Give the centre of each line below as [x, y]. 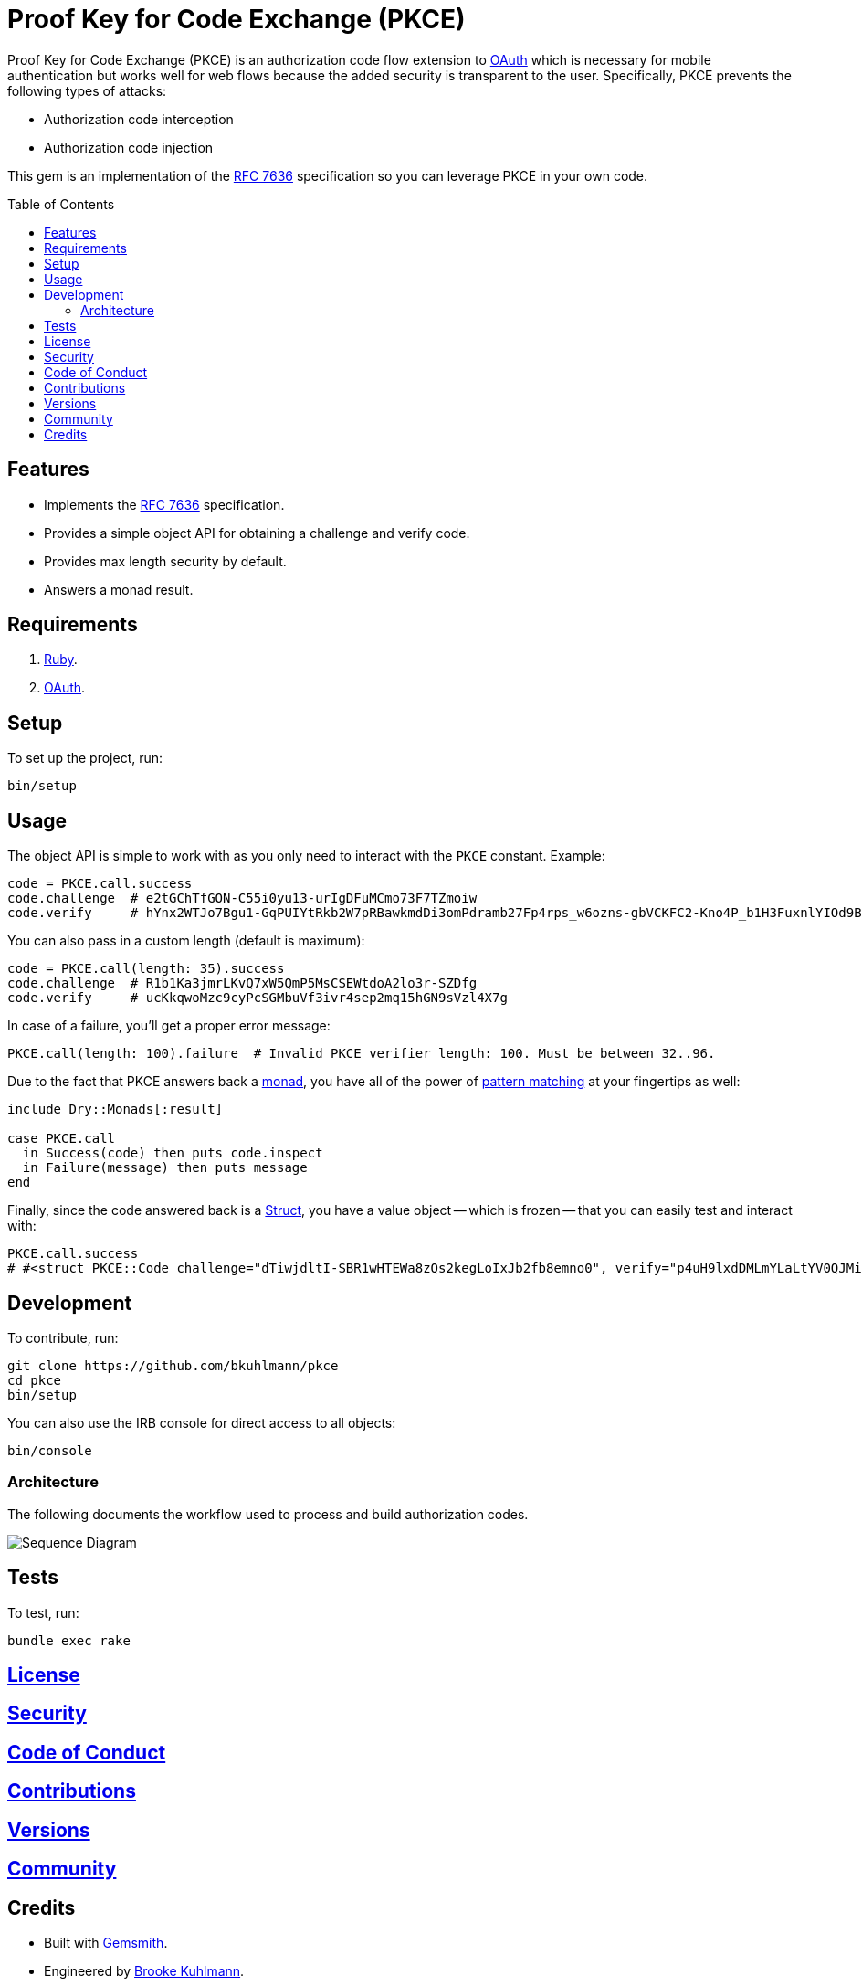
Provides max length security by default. [165, 561]
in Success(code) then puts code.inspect [173, 1153]
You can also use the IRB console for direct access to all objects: [202, 1422]
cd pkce [35, 1380]
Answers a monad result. [119, 589]
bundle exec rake [69, 1640]
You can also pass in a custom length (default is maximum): [186, 941]
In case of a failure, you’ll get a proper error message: [169, 1026]
